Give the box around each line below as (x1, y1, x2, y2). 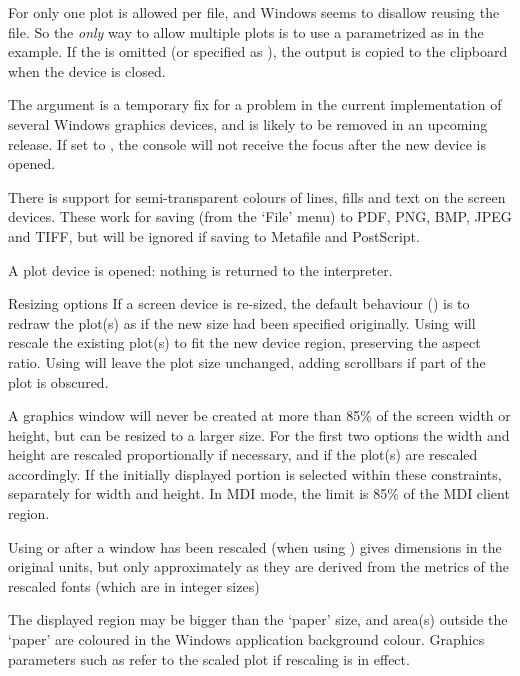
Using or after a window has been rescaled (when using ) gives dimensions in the (8, 536, 502, 557)
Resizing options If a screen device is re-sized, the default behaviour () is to (8, 293, 470, 314)
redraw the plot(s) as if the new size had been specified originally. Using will (8, 312, 476, 333)
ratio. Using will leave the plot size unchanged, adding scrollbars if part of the (8, 351, 486, 372)
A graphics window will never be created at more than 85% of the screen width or (8, 405, 511, 426)
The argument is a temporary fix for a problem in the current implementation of (8, 94, 502, 115)
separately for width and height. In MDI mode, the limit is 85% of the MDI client (8, 483, 510, 504)
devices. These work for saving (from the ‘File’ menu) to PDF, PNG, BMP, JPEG (8, 206, 512, 227)
